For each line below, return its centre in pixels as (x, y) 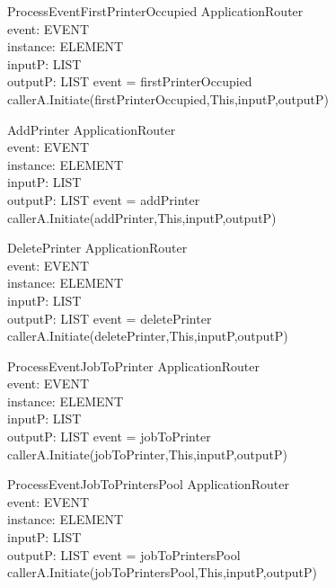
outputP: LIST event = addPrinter (104, 199)
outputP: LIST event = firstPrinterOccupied (130, 81)
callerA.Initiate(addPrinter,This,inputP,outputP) (142, 217)
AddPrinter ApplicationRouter (92, 129)
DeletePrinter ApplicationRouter (97, 248)
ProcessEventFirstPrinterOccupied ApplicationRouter (155, 11)
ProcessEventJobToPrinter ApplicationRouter (133, 365)
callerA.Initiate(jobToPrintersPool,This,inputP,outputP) (162, 572)
